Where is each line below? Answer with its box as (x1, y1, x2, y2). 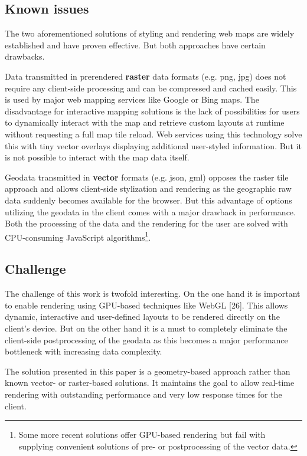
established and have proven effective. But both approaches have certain (5, 38, 266, 51)
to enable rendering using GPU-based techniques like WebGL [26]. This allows (5, 298, 288, 311)
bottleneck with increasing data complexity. (5, 345, 162, 357)
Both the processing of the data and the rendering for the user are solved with (5, 217, 288, 229)
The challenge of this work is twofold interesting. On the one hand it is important (5, 287, 301, 300)
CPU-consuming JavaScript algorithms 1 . (5, 229, 151, 243)
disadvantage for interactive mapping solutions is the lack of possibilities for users (5, 104, 300, 117)
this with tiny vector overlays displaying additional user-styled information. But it (5, 139, 302, 152)
